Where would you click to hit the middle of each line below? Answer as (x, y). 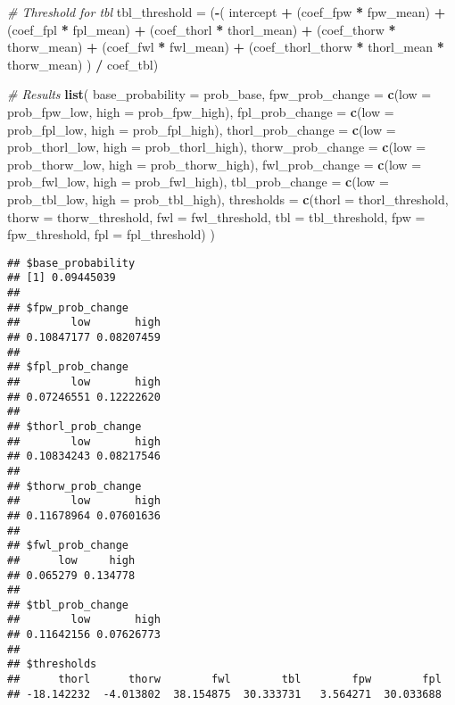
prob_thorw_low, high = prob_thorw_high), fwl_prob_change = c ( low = (215, 164)
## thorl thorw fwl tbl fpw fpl (224, 680)
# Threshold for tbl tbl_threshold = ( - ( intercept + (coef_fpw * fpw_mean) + (227, 12)
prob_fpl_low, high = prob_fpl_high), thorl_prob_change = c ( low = (202, 129)
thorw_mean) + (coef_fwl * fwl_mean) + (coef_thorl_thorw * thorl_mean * (226, 47)
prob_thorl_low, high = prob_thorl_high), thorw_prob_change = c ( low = (217, 147)
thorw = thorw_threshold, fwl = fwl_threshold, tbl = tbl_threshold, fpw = (216, 216)
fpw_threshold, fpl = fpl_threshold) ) (111, 234)
